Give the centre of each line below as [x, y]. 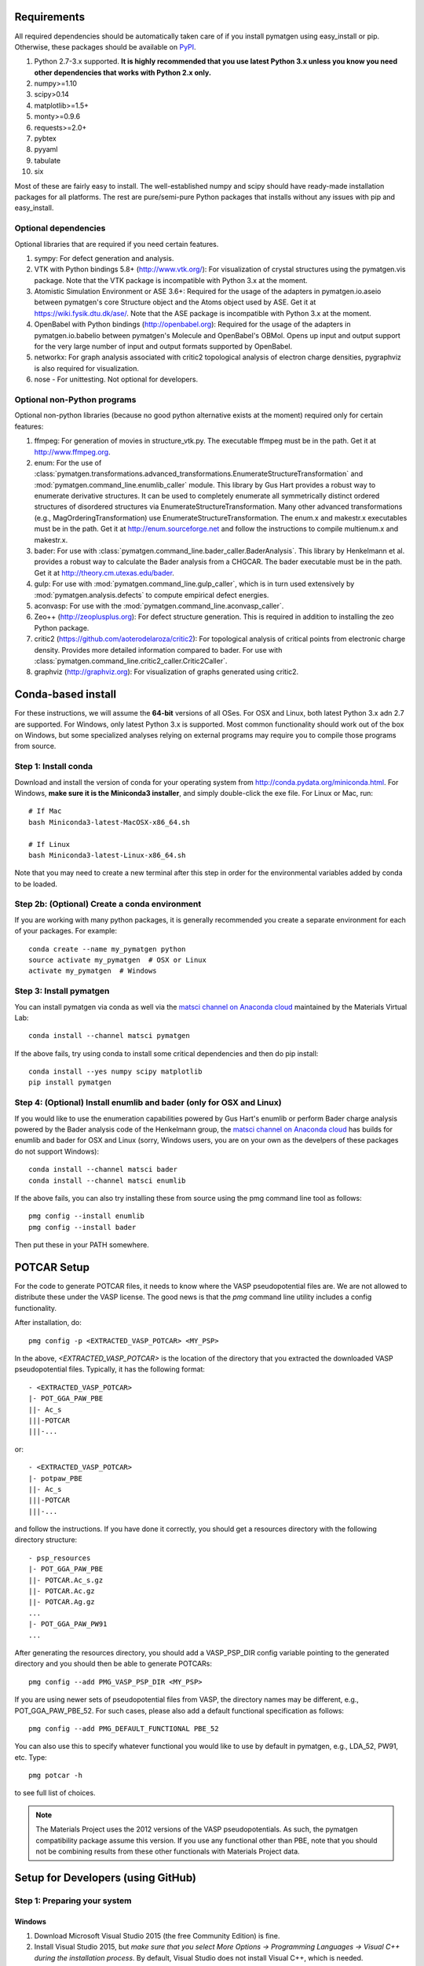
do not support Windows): [57, 1151]
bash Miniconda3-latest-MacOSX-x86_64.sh [109, 822]
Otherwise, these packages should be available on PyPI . [105, 46]
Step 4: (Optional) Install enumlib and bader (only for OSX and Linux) [148, 1103]
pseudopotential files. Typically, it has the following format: [110, 1369]
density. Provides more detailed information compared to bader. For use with [158, 650]
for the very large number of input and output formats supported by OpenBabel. [163, 347]
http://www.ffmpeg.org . [73, 451]
